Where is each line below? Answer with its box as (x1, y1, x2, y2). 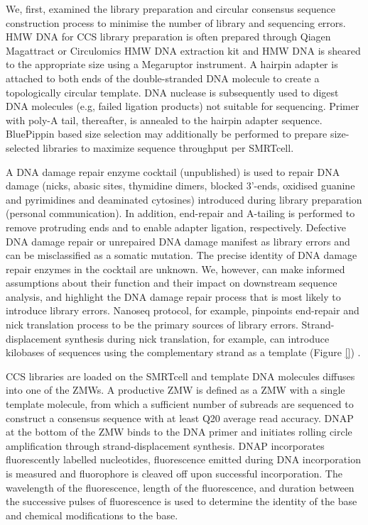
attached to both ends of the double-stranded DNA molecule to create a (6, 70, 320, 85)
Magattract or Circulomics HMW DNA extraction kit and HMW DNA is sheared (6, 43, 361, 57)
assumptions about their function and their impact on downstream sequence (6, 275, 337, 290)
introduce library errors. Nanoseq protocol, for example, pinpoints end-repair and (6, 303, 359, 318)
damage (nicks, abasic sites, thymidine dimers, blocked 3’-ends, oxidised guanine (6, 178, 355, 193)
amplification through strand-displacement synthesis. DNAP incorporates (6, 438, 325, 453)
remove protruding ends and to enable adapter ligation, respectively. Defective (6, 219, 346, 234)
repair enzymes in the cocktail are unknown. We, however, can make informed (6, 261, 345, 276)
